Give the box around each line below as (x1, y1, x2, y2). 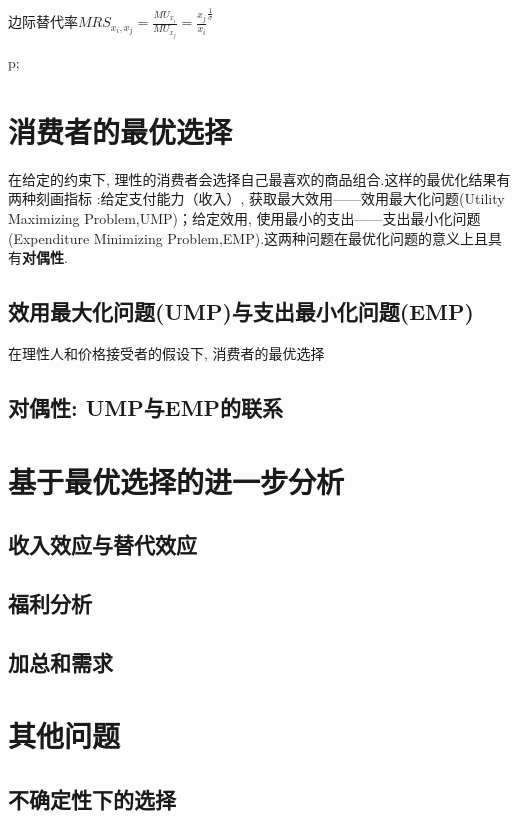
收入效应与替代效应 (8, 529, 197, 560)
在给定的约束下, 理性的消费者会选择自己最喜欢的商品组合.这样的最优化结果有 (8, 168, 511, 189)
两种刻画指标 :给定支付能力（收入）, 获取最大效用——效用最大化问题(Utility (8, 188, 505, 209)
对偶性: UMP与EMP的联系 (8, 392, 284, 423)
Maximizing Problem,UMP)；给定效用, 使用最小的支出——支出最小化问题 (8, 208, 481, 229)
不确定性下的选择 (8, 783, 176, 814)
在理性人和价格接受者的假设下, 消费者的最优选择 (8, 343, 325, 364)
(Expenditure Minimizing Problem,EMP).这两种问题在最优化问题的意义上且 (8, 227, 489, 248)
